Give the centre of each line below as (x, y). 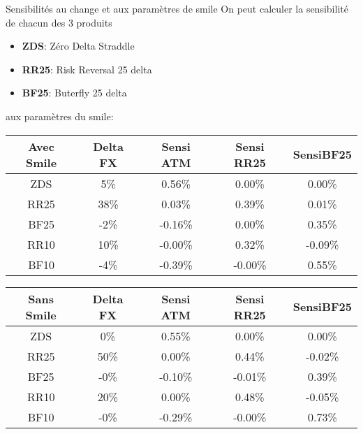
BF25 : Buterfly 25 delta (74, 93)
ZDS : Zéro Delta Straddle (78, 46)
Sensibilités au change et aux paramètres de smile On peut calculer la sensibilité (177, 8)
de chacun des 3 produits (59, 22)
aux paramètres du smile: (60, 116)
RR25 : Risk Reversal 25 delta (87, 69)
